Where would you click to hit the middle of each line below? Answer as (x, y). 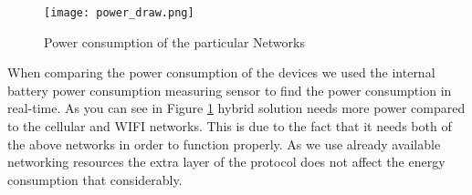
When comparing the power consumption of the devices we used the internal (221, 72)
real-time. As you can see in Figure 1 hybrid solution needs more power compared (236, 108)
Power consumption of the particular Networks (174, 41)
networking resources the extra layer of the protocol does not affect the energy (226, 162)
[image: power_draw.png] (119, 13)
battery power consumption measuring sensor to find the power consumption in (230, 90)
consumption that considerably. (95, 179)
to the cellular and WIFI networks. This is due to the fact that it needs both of (230, 126)
